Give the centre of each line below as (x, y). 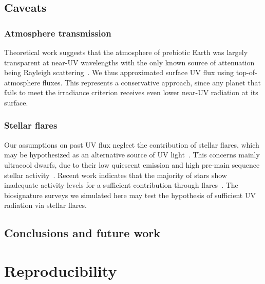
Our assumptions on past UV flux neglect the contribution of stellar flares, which (132, 144)
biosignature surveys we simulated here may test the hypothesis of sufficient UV (130, 195)
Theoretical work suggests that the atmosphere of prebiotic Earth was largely (126, 52)
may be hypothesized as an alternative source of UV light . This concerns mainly (132, 155)
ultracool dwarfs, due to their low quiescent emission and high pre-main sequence (132, 164)
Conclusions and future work (82, 233)
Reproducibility (61, 270)
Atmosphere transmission (58, 33)
